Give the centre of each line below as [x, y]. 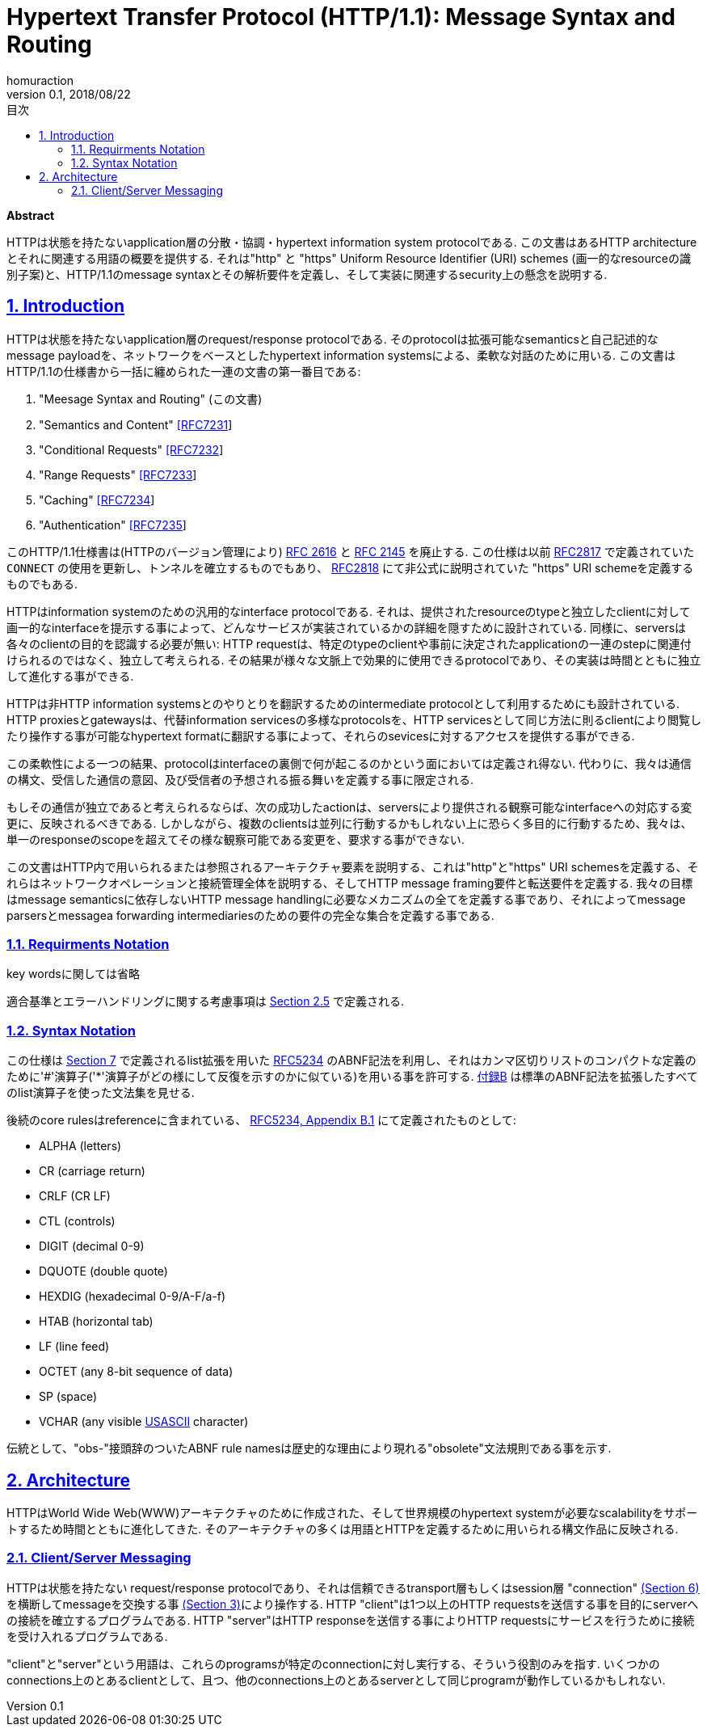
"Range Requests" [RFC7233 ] [118, 474]
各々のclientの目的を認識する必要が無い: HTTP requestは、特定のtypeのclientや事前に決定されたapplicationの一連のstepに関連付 [349, 643]
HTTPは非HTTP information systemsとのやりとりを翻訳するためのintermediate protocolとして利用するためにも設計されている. [343, 703]
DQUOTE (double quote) [103, 1271]
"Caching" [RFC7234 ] [97, 500]
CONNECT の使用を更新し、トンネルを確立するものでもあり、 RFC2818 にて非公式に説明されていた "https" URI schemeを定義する [350, 567]
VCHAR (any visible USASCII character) [144, 1422]
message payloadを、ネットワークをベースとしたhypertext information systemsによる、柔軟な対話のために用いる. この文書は [341, 355]
